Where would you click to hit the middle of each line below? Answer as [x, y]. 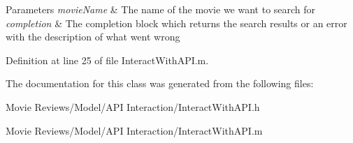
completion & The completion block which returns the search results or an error [176, 23]
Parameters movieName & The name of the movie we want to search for [161, 9]
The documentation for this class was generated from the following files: [160, 83]
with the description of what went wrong [93, 37]
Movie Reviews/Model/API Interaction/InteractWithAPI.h [133, 106]
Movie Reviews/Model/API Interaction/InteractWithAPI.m [134, 130]
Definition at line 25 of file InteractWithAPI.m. [107, 60]
